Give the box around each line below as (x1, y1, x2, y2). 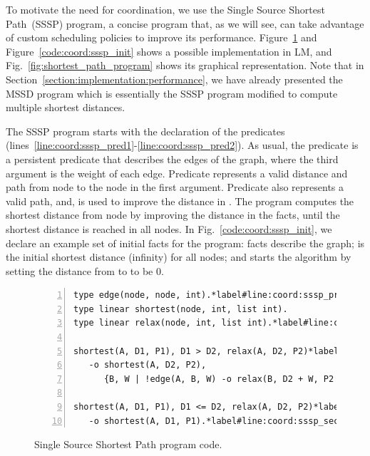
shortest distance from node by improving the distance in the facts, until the (6, 207, 340, 222)
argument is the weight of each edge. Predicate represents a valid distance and (6, 165, 348, 180)
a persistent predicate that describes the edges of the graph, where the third (6, 151, 339, 166)
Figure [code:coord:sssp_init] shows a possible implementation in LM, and (6, 43, 332, 58)
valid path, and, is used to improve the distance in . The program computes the (6, 193, 354, 208)
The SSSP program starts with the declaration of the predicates (6, 123, 285, 138)
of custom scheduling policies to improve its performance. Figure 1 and (6, 30, 317, 45)
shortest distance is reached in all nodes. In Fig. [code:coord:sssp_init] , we (6, 221, 332, 236)
